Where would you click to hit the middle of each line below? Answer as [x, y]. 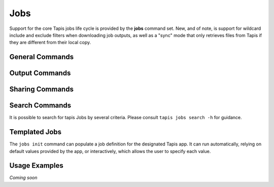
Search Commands [40, 106]
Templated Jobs [36, 132]
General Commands [41, 57]
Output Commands [40, 73]
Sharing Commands [41, 89]
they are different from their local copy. [50, 43]
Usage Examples [36, 165]
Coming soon [23, 178]
